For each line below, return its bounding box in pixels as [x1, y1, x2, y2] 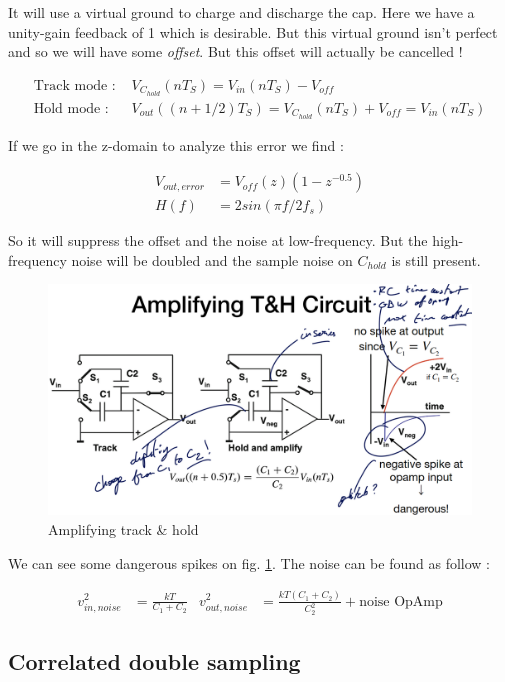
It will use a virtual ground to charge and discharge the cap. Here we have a [8, 2, 475, 22]
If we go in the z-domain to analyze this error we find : [8, 134, 344, 155]
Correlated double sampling [8, 646, 301, 677]
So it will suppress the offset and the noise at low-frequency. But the [8, 230, 428, 251]
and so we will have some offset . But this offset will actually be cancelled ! [8, 41, 463, 62]
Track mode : [33, 78, 116, 93]
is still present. [391, 249, 481, 270]
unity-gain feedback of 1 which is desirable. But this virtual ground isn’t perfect [8, 21, 498, 42]
